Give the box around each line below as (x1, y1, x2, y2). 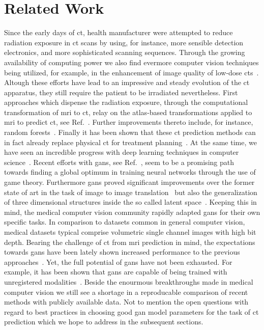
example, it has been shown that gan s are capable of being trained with (4, 266, 227, 277)
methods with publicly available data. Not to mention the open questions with (4, 296, 249, 307)
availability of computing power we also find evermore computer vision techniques (4, 57, 259, 67)
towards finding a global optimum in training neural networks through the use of (4, 167, 256, 177)
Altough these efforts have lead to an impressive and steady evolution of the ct (4, 77, 250, 88)
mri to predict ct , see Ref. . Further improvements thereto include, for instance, (4, 117, 253, 127)
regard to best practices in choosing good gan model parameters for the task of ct (4, 306, 259, 317)
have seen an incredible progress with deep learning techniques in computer (4, 147, 239, 157)
